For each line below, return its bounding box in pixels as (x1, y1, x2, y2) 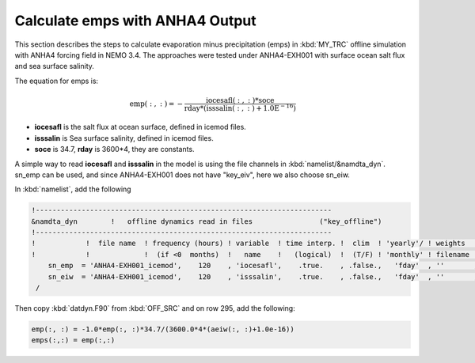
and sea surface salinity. (14, 62, 95, 71)
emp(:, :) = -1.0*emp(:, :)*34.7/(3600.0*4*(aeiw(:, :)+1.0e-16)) (31, 325, 294, 334)
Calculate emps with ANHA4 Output (14, 12, 256, 29)
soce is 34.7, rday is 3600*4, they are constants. (34, 145, 195, 154)
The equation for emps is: (14, 76, 99, 85)
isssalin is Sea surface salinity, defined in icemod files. (34, 133, 214, 142)
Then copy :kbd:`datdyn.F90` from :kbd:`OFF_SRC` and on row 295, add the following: (14, 304, 296, 313)
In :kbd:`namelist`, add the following (14, 184, 131, 194)
